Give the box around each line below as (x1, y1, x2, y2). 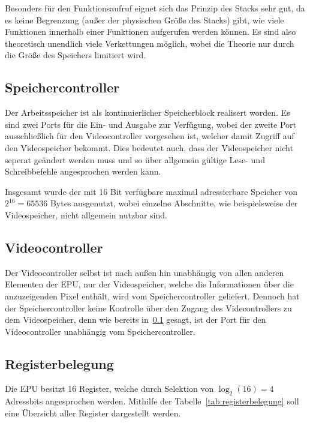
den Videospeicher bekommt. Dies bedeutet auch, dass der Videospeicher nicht (5, 141, 293, 154)
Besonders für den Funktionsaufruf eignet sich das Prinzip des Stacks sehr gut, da (5, 2, 305, 14)
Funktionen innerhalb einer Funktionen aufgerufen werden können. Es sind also (5, 25, 296, 38)
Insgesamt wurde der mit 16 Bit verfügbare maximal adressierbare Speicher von (5, 185, 298, 197)
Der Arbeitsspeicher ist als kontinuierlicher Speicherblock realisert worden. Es (5, 106, 290, 119)
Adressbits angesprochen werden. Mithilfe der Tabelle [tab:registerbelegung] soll (5, 395, 299, 407)
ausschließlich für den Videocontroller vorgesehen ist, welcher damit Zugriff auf (5, 130, 294, 142)
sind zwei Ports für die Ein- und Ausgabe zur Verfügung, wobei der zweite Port (5, 118, 297, 130)
